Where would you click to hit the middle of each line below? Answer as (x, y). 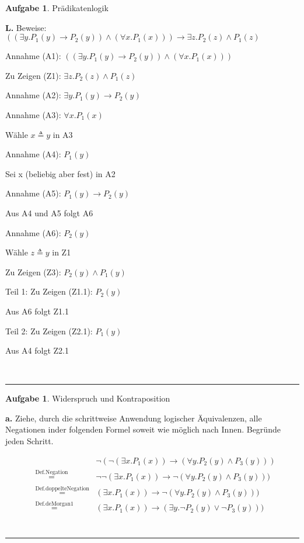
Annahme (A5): (33, 193)
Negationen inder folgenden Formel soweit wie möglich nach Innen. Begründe (143, 429)
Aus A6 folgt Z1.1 (37, 311)
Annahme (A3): (33, 114)
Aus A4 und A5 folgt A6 (49, 212)
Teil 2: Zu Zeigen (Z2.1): (49, 331)
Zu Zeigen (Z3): (33, 271)
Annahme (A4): (33, 154)
